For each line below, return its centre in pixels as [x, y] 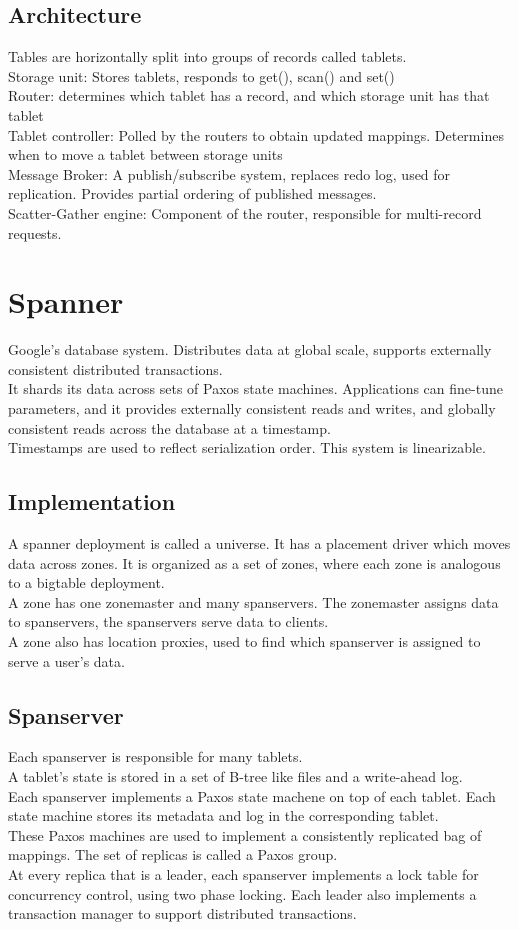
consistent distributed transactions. [115, 368]
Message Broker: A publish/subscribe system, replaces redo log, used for [229, 173]
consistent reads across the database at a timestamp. [169, 427]
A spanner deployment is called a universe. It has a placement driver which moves [259, 543]
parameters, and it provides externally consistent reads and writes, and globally [252, 408]
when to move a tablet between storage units [145, 154]
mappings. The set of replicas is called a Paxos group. [173, 854]
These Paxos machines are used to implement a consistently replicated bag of [245, 834]
